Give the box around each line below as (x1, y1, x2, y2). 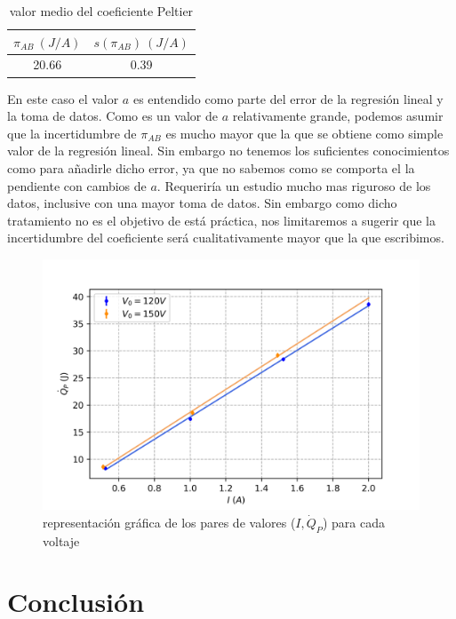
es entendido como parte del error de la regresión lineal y (132, 89, 444, 107)
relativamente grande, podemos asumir (232, 107, 444, 125)
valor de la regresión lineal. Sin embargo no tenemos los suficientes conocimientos (7, 141, 450, 160)
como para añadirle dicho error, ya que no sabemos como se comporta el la (7, 158, 415, 177)
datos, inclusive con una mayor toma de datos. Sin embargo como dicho (7, 194, 397, 212)
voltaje (43, 531, 80, 550)
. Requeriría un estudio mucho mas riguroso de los (156, 176, 431, 194)
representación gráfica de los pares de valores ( (43, 512, 296, 531)
